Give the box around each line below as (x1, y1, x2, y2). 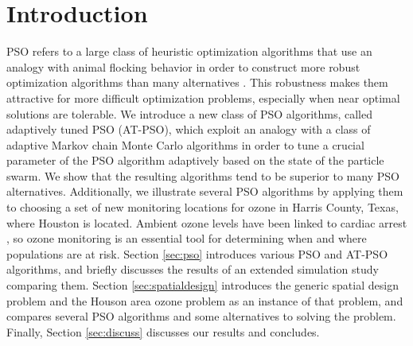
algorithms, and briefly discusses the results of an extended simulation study (6, 261, 379, 278)
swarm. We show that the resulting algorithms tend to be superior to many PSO (6, 167, 399, 184)
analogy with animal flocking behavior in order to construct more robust (6, 58, 360, 75)
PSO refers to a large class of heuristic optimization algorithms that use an (6, 43, 372, 60)
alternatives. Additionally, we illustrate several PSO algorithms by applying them (6, 183, 403, 200)
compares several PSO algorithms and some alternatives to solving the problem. (6, 308, 396, 325)
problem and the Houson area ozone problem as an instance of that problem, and (6, 292, 403, 309)
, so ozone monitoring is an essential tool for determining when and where (6, 230, 367, 247)
